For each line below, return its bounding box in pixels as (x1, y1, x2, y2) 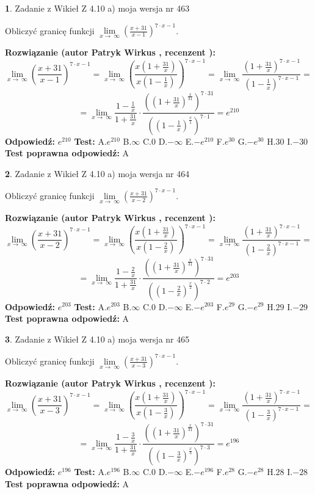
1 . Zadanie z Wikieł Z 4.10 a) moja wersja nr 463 (5, 2, 190, 14)
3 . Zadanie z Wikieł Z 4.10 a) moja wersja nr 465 (5, 332, 190, 345)
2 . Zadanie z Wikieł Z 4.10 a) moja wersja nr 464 (5, 167, 190, 180)
